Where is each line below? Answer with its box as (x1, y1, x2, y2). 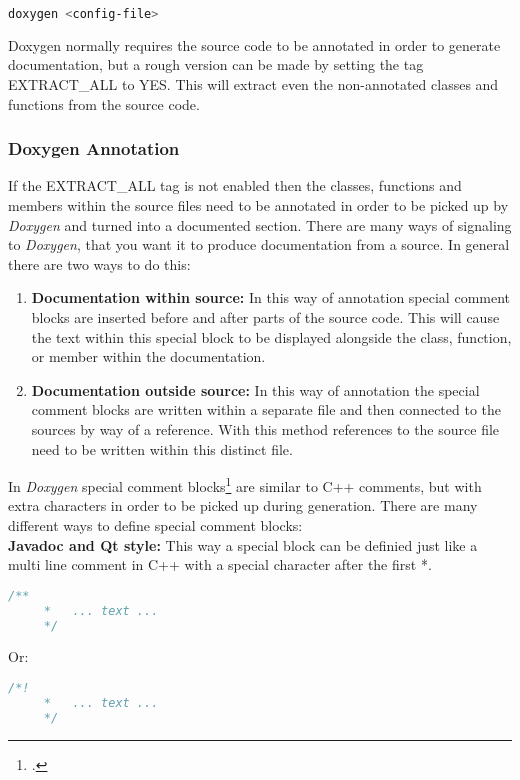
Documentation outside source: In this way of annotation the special (31, 379, 480, 400)
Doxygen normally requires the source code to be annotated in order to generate (8, 34, 501, 55)
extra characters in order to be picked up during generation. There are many (8, 495, 478, 516)
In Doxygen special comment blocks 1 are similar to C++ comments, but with (8, 473, 482, 496)
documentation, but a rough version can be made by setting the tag (8, 54, 424, 75)
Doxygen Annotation (8, 136, 180, 161)
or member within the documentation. (31, 346, 266, 367)
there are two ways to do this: (8, 253, 191, 274)
